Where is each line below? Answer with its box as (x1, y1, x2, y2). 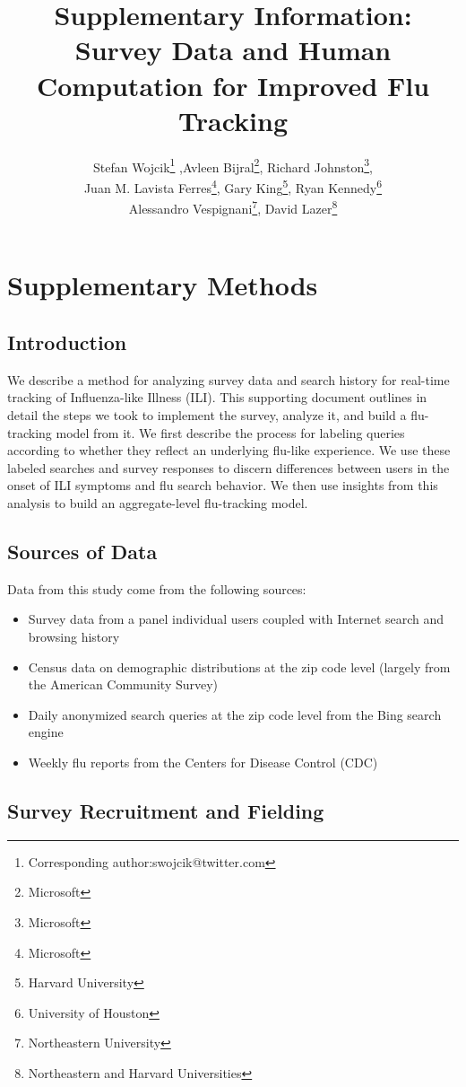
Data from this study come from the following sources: (7, 579, 306, 598)
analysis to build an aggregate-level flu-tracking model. (7, 493, 308, 512)
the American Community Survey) (28, 675, 219, 694)
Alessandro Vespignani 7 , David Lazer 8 (128, 197, 338, 217)
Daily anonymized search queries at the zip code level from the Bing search (28, 705, 442, 723)
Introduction (7, 329, 127, 356)
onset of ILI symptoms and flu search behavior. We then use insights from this (7, 476, 438, 495)
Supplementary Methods (7, 267, 318, 303)
